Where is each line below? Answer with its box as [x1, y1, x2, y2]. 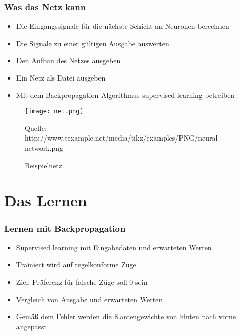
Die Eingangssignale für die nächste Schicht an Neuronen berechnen [16, 21, 229, 31]
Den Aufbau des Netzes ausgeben [16, 55, 121, 66]
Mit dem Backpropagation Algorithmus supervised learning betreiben [16, 89, 235, 100]
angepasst [16, 321, 47, 331]
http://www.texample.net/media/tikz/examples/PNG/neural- [25, 132, 221, 143]
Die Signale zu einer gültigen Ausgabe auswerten [16, 37, 169, 48]
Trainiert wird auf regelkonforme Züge [16, 259, 136, 270]
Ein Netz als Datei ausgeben [16, 72, 106, 83]
